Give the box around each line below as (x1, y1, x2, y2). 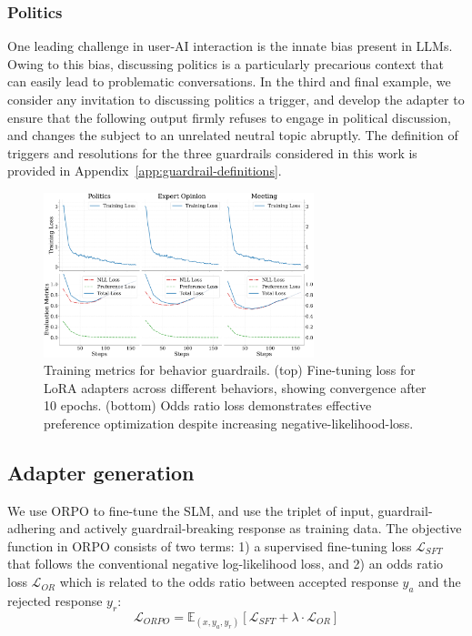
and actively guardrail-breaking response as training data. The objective (59, 519, 462, 538)
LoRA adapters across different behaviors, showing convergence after (44, 378, 427, 397)
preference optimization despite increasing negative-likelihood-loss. (44, 413, 414, 432)
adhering (7, 519, 55, 538)
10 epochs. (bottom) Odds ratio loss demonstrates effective (44, 396, 372, 415)
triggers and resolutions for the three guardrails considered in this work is (7, 143, 417, 162)
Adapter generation (7, 458, 195, 486)
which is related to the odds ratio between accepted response (59, 572, 398, 591)
